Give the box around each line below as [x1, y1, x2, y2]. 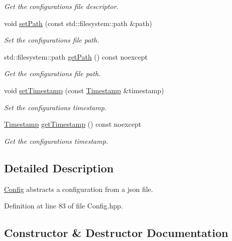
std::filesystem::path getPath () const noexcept [4, 51, 148, 62]
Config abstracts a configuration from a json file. [4, 183, 153, 194]
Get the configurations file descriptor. [4, 1, 119, 11]
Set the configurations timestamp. [4, 102, 107, 112]
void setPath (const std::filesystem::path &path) [4, 18, 152, 28]
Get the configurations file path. [4, 68, 101, 79]
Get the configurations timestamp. [4, 135, 108, 146]
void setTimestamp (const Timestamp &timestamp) [4, 85, 164, 95]
